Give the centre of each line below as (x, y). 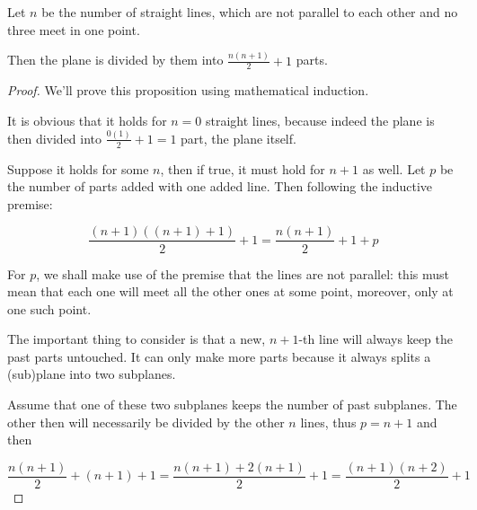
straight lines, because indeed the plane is (320, 120)
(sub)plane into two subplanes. (92, 374)
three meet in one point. (74, 29)
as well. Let (394, 168)
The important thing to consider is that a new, (137, 339)
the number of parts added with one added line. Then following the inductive (220, 186)
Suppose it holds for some (78, 168)
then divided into (55, 138)
